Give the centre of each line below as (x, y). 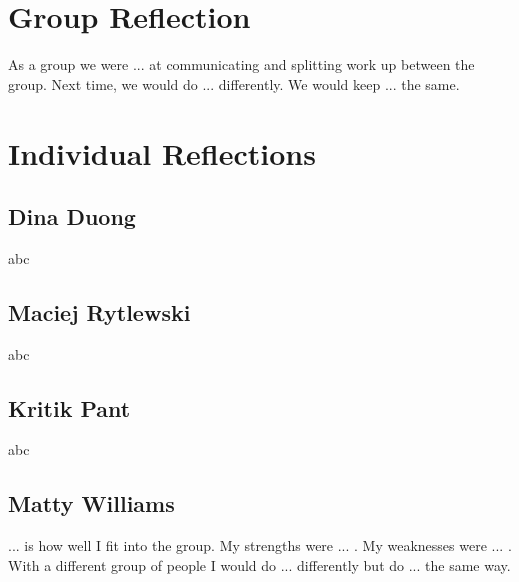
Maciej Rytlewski (99, 311)
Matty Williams (91, 503)
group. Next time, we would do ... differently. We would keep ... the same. (234, 83)
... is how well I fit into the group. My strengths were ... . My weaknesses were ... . (260, 545)
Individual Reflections (162, 152)
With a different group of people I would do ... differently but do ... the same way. (259, 564)
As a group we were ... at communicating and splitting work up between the (241, 64)
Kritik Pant (69, 407)
